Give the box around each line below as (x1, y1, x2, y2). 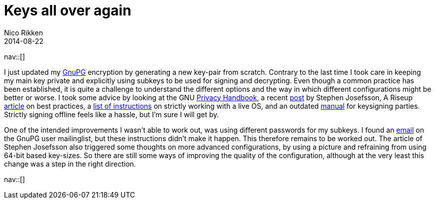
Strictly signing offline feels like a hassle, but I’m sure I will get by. (4, 110, 219, 119)
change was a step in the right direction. (4, 159, 136, 168)
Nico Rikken (4, 28, 43, 37)
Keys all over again (4, 2, 132, 19)
